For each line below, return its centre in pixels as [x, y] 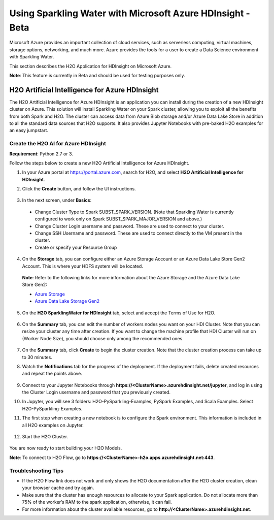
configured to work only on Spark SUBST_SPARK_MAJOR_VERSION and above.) [118, 219]
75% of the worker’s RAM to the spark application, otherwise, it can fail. [97, 502]
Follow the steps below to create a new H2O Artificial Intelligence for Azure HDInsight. [99, 163]
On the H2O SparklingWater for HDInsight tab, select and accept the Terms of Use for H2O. [119, 313]
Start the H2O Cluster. [45, 437]
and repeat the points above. [52, 374]
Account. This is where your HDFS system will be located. [82, 266]
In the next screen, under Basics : [57, 200]
